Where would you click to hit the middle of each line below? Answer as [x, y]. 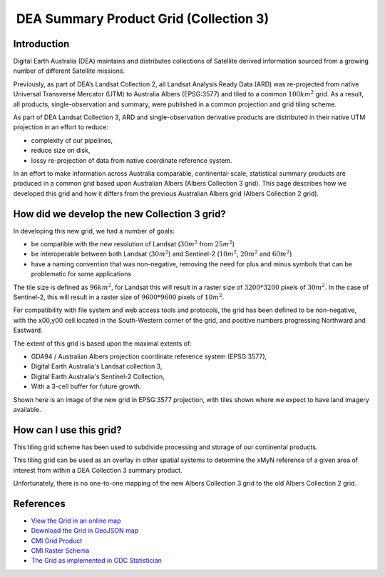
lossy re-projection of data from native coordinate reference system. [132, 160]
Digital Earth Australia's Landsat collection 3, [97, 366]
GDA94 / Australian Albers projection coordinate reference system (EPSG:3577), [149, 356]
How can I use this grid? [67, 430]
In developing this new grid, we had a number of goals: [94, 231]
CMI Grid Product [57, 541]
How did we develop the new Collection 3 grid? [119, 214]
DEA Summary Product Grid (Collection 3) [143, 19]
